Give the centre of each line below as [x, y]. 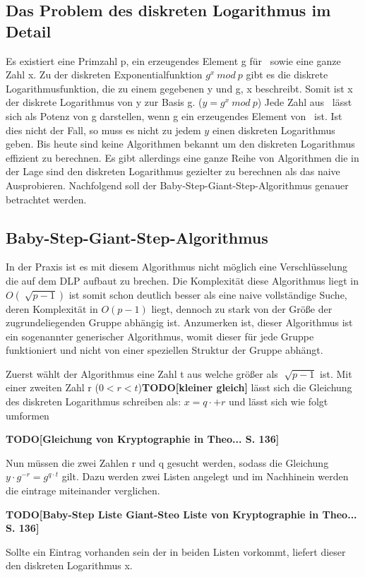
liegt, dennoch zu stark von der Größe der [242, 308]
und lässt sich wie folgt [279, 401]
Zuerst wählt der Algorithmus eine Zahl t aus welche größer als [142, 373]
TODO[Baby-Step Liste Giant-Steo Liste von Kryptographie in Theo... [181, 514]
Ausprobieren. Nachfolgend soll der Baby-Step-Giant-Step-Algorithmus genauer [177, 185]
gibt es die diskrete [287, 75]
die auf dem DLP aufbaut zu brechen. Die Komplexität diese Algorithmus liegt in [182, 280]
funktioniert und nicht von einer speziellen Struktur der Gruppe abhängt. [164, 350]
